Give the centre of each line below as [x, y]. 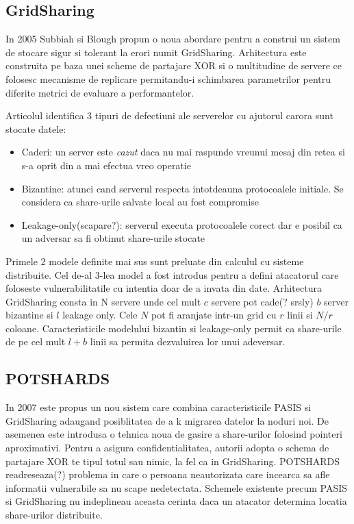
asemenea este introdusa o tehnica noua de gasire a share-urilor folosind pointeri [174, 434]
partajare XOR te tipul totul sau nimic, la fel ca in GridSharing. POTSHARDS [173, 461]
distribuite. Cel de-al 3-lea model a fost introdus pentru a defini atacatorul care [172, 274]
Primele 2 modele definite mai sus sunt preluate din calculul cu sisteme [155, 261]
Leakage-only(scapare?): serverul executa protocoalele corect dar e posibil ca [182, 224]
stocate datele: [36, 128]
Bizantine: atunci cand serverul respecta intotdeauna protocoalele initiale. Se [182, 188]
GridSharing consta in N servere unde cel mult [103, 301]
